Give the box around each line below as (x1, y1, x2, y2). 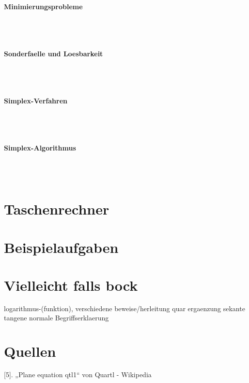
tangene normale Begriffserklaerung (4, 313, 109, 323)
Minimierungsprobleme (4, 1, 83, 11)
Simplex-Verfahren (4, 95, 67, 105)
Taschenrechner (4, 199, 109, 219)
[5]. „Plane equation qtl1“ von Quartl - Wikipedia (4, 369, 152, 380)
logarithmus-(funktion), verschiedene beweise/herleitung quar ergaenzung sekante (4, 303, 245, 313)
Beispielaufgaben (4, 237, 119, 257)
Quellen (4, 341, 56, 361)
